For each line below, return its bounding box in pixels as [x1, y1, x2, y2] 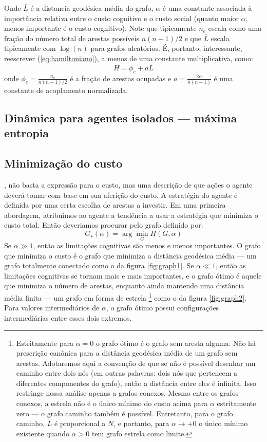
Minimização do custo [4, 155, 123, 171]
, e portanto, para [113, 418, 169, 429]
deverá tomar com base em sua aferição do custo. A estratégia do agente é [4, 189, 238, 200]
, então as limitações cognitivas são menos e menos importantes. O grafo [33, 240, 261, 251]
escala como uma [208, 23, 262, 33]
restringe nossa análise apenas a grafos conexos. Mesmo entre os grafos [16, 388, 239, 398]
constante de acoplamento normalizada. [4, 84, 128, 95]
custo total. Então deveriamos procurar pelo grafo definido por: [4, 219, 203, 230]
